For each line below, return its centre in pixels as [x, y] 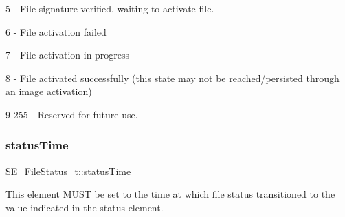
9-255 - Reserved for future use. [72, 114]
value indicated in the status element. [85, 207]
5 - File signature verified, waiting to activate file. [110, 8]
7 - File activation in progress [68, 55]
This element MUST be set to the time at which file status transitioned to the [170, 194]
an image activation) [49, 91]
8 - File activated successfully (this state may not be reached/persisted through [172, 77]
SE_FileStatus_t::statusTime [68, 170]
